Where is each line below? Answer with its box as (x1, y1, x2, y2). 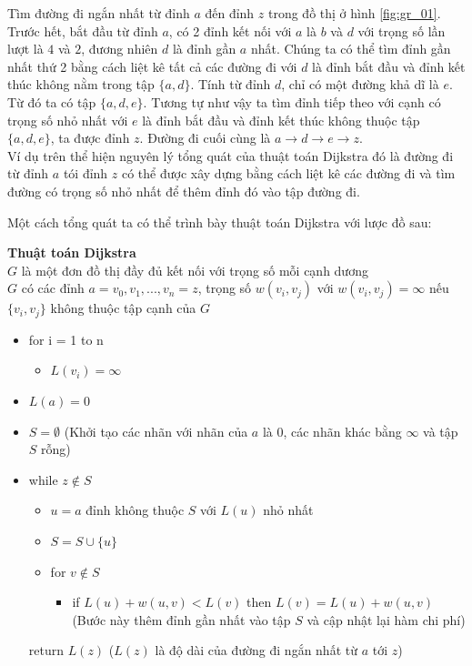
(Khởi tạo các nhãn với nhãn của (64, 421, 248, 440)
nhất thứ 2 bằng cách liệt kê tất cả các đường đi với (7, 56, 297, 76)
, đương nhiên (81, 39, 158, 58)
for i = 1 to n (28, 329, 104, 348)
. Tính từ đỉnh (190, 75, 271, 94)
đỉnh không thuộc (85, 500, 185, 520)
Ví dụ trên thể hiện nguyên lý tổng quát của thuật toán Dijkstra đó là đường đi (7, 146, 454, 165)
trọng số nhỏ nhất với (7, 110, 128, 129)
